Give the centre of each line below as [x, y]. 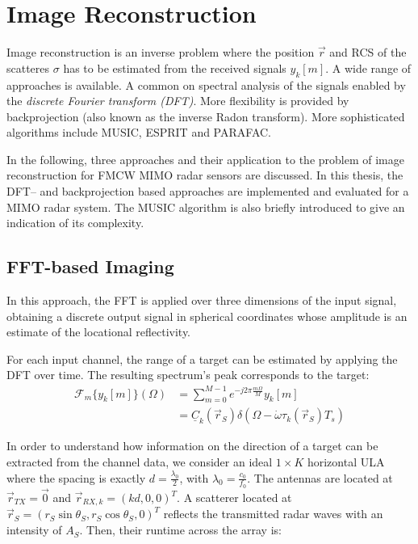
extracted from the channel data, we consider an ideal [140, 461]
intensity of [34, 530]
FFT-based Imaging [90, 266]
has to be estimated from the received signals [175, 67]
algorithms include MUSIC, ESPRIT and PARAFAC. [139, 132]
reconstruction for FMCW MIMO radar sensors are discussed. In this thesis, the [205, 175]
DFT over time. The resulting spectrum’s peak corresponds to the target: [188, 375]
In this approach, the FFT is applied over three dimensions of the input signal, [202, 300]
